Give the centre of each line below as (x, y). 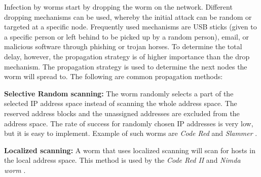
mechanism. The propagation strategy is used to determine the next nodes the (126, 66)
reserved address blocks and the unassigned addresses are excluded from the (122, 113)
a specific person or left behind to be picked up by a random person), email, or (127, 36)
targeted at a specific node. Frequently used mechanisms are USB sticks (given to (130, 27)
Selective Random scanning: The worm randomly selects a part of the (119, 93)
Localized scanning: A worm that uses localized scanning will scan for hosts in (130, 150)
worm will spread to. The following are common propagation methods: (114, 76)
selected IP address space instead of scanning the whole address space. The (121, 103)
